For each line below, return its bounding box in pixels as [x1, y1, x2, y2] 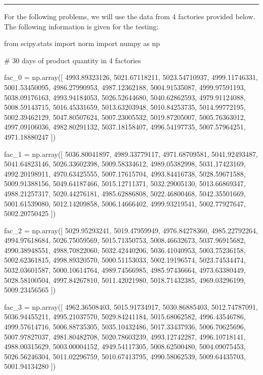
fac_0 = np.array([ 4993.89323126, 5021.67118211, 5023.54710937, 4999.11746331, [4, 72, 258, 82]
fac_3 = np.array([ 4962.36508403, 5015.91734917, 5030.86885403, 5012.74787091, [4, 301, 258, 312]
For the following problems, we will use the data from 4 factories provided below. [4, 11, 255, 21]
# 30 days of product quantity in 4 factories [4, 55, 141, 65]
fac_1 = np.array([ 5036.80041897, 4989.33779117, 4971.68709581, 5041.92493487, [4, 148, 258, 159]
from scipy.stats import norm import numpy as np [4, 38, 160, 49]
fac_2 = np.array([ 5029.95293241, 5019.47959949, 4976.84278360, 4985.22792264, [4, 225, 258, 235]
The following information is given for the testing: [4, 21, 159, 31]
